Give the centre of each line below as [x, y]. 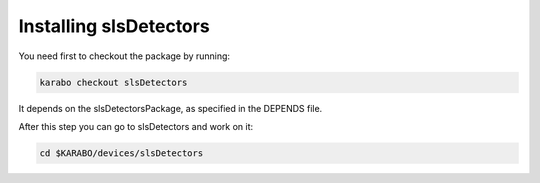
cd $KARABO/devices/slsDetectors [121, 153]
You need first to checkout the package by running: [124, 56]
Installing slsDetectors [114, 26]
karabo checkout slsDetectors [113, 82]
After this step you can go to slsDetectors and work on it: [136, 126]
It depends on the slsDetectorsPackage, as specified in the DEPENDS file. [170, 108]
